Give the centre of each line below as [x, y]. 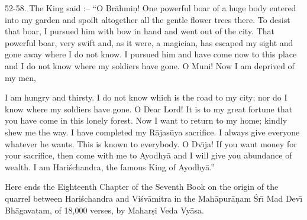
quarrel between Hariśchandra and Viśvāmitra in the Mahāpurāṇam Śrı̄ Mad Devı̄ [154, 198]
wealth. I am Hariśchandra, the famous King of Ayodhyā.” [110, 166]
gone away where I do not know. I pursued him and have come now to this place [151, 54]
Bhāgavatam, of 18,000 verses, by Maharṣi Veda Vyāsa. [104, 210]
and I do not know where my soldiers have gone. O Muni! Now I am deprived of [150, 65]
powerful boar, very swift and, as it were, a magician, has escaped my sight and [149, 42]
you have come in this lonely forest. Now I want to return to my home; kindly [146, 120]
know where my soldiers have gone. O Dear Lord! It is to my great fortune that [149, 109]
